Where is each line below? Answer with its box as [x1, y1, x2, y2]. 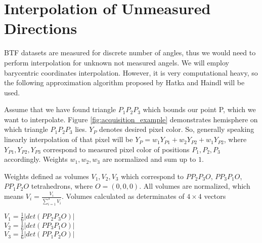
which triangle [4, 124, 48, 134]
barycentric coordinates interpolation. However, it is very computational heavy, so [4, 67, 258, 78]
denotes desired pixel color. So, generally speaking [99, 124, 254, 134]
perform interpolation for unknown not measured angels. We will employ [4, 57, 229, 67]
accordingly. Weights [4, 154, 68, 164]
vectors [204, 191, 226, 201]
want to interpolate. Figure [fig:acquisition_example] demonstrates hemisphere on [4, 114, 258, 124]
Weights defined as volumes [4, 170, 89, 181]
